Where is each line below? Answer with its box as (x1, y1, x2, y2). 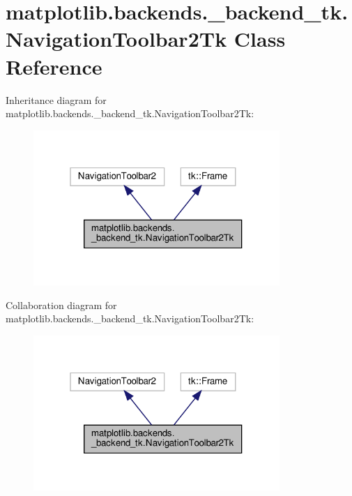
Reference (6, 52, 102, 80)
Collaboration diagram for (6, 297, 117, 312)
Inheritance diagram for (6, 92, 107, 107)
